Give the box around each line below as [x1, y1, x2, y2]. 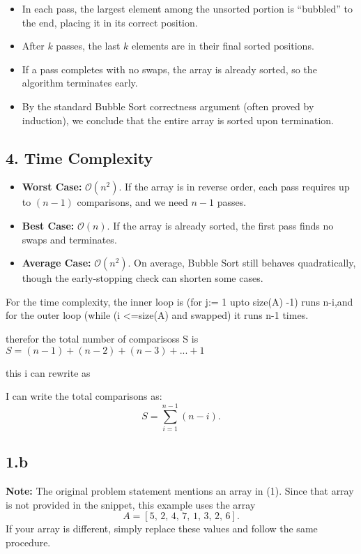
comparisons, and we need [77, 195, 188, 209]
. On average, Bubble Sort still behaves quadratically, [128, 255, 356, 270]
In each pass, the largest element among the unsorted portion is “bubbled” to [22, 1, 353, 15]
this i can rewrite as [6, 365, 91, 380]
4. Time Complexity [6, 147, 153, 168]
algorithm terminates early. [22, 75, 138, 90]
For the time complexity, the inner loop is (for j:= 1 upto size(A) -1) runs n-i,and [6, 294, 353, 308]
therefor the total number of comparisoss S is [6, 331, 199, 345]
